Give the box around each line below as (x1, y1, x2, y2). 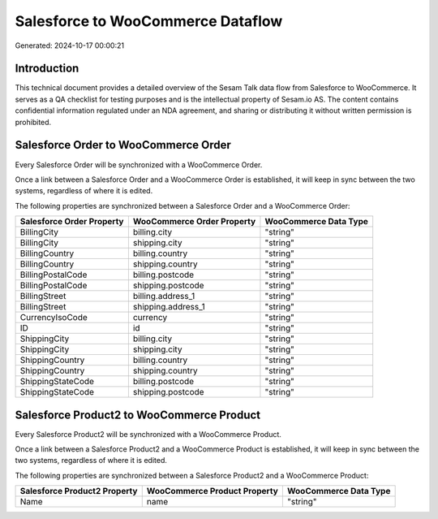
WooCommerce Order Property (132, 216, 256, 227)
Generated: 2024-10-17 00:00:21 (15, 41, 125, 50)
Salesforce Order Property (19, 216, 124, 227)
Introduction (15, 62, 79, 76)
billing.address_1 (132, 291, 195, 302)
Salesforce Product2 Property (19, 486, 138, 497)
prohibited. (15, 117, 52, 127)
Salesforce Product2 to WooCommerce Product (15, 408, 261, 422)
